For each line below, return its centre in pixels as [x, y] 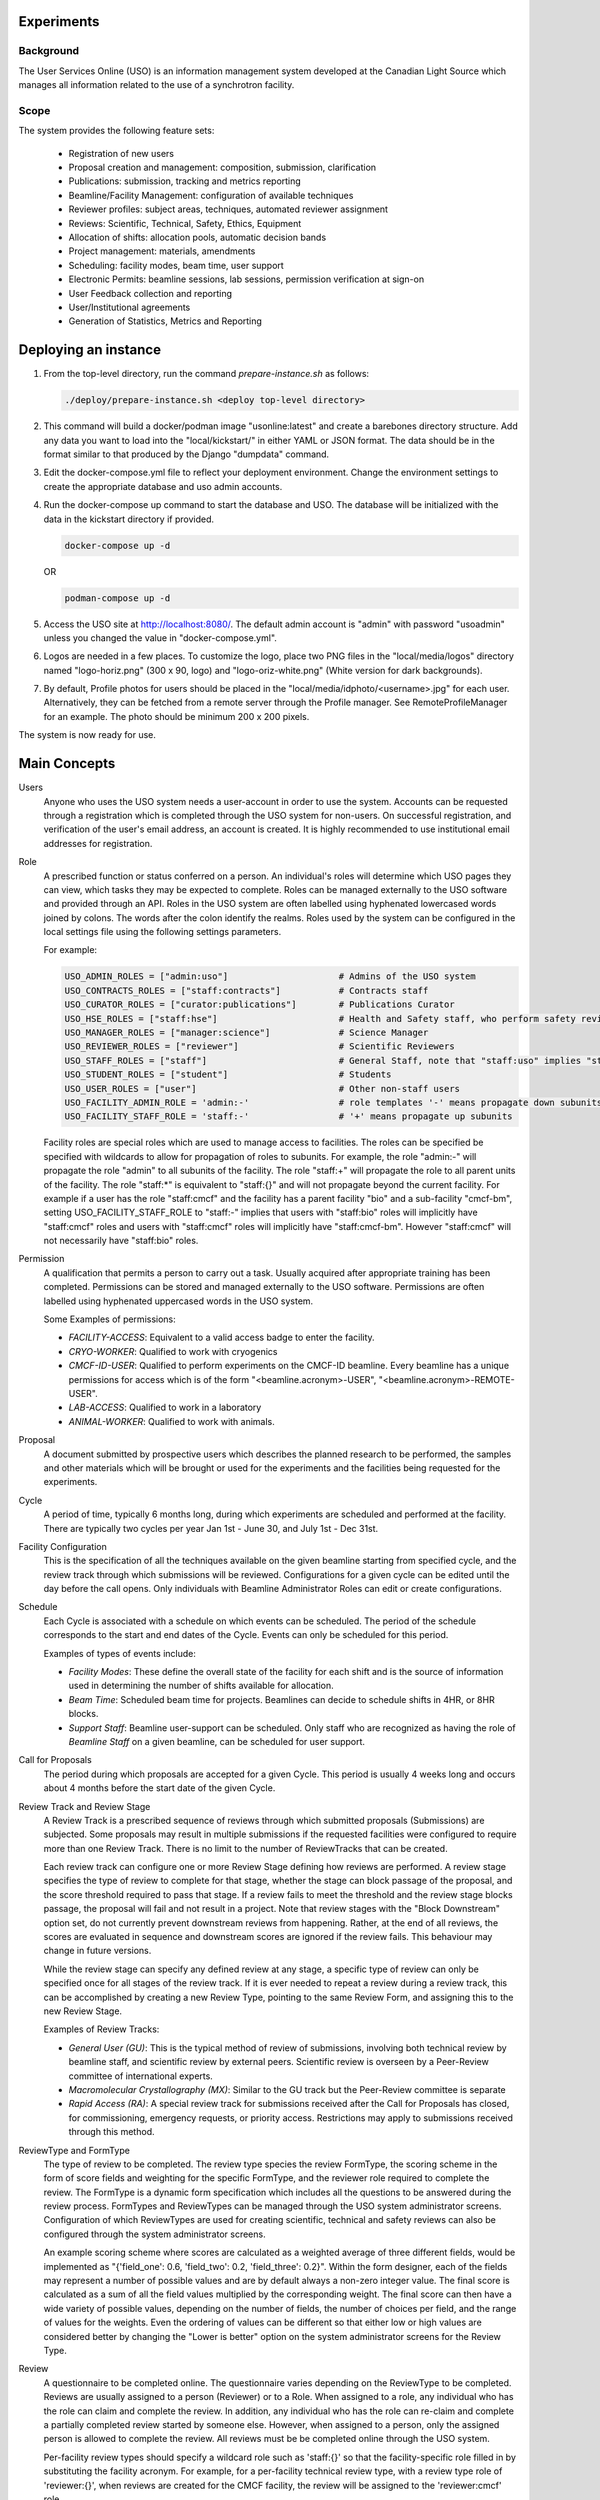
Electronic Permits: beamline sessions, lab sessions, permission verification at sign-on [246, 279]
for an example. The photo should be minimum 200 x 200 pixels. [176, 716]
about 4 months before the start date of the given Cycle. [159, 1788]
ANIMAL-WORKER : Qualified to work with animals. [171, 1421]
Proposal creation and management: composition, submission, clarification [222, 167]
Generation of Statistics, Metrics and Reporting [165, 321]
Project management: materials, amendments [162, 251]
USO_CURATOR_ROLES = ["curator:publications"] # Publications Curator [259, 1004]
